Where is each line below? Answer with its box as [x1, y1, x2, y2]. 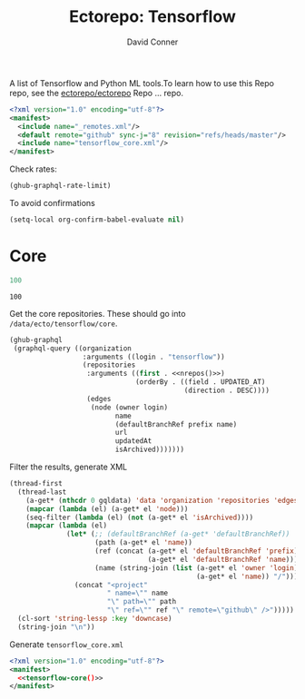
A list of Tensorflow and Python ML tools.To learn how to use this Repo [9, 77, 275, 88]
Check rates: [9, 163, 57, 174]
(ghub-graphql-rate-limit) [9, 182, 112, 191]
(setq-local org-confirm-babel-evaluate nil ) [9, 215, 184, 224]
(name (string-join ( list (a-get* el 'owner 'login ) [94, 563, 299, 573]
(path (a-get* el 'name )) [94, 538, 193, 547]
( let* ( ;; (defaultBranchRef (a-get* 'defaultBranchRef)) [66, 529, 290, 539]
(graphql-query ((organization [13, 343, 132, 353]
